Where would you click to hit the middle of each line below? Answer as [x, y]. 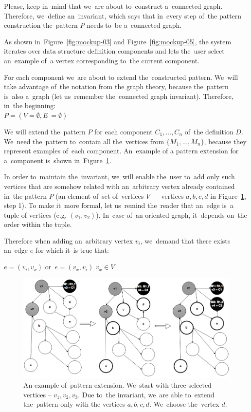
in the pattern [25, 196]
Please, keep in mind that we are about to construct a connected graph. [113, 6]
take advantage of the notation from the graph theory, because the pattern [116, 86]
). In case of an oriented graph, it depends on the [171, 215]
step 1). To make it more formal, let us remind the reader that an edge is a [119, 205]
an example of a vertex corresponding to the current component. [102, 60]
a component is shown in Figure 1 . [58, 160]
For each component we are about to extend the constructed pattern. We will [121, 77]
